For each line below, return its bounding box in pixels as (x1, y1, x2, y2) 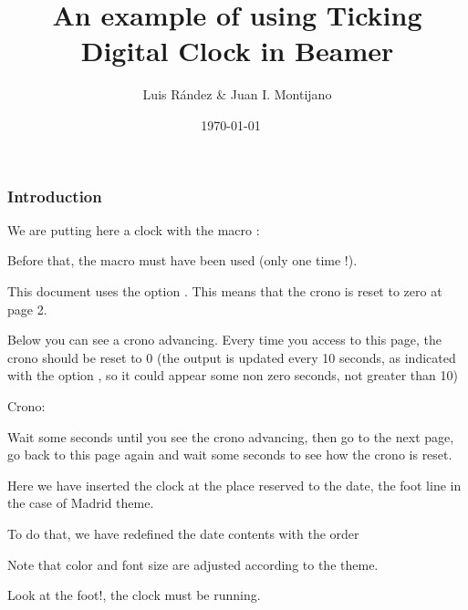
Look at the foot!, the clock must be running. (7, 585, 261, 605)
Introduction (7, 184, 102, 207)
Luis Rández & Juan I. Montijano (142, 85, 332, 104)
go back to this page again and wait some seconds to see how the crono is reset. (7, 445, 452, 464)
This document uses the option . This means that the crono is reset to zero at (7, 281, 442, 300)
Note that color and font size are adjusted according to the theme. (7, 554, 379, 574)
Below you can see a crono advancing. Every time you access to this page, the (7, 330, 442, 349)
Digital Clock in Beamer (80, 32, 394, 69)
